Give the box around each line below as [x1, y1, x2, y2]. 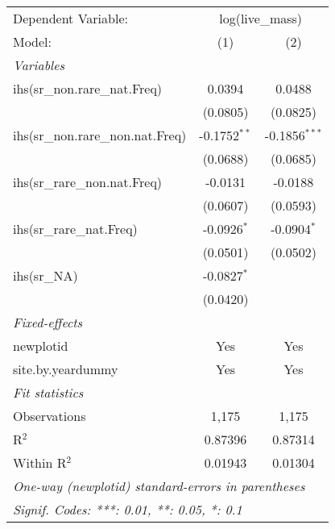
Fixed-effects [13, 313, 83, 331]
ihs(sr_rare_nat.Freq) [13, 219, 138, 238]
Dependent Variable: [13, 9, 128, 27]
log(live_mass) [219, 9, 303, 27]
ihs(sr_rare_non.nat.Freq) [13, 173, 163, 191]
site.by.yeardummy [13, 360, 118, 378]
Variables [13, 56, 65, 74]
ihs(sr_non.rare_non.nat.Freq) [13, 126, 187, 144]
